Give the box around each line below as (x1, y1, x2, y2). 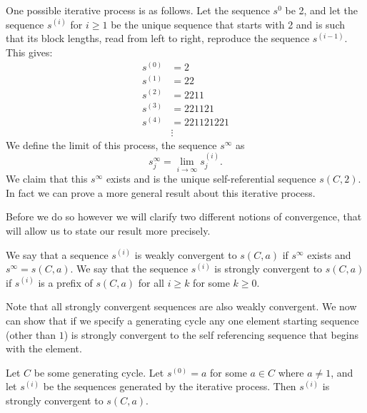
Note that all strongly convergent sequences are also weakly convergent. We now (6, 299, 357, 314)
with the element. (6, 341, 82, 356)
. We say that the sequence (70, 261, 188, 276)
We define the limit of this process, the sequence (6, 137, 217, 152)
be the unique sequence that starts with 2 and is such (111, 16, 346, 31)
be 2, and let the (285, 3, 358, 17)
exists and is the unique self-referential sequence (106, 171, 316, 186)
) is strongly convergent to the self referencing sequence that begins (64, 327, 359, 342)
